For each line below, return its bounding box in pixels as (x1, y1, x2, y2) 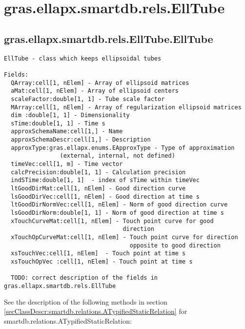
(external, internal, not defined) (60, 152, 175, 160)
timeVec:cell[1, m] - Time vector (11, 161, 123, 168)
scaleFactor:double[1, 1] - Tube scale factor (11, 95, 165, 103)
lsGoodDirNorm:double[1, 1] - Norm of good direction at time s (11, 209, 225, 217)
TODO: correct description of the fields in (11, 274, 158, 282)
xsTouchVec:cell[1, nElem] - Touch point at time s (11, 250, 186, 257)
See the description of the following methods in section (4, 296, 167, 307)
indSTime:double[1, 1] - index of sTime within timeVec (11, 177, 200, 184)
